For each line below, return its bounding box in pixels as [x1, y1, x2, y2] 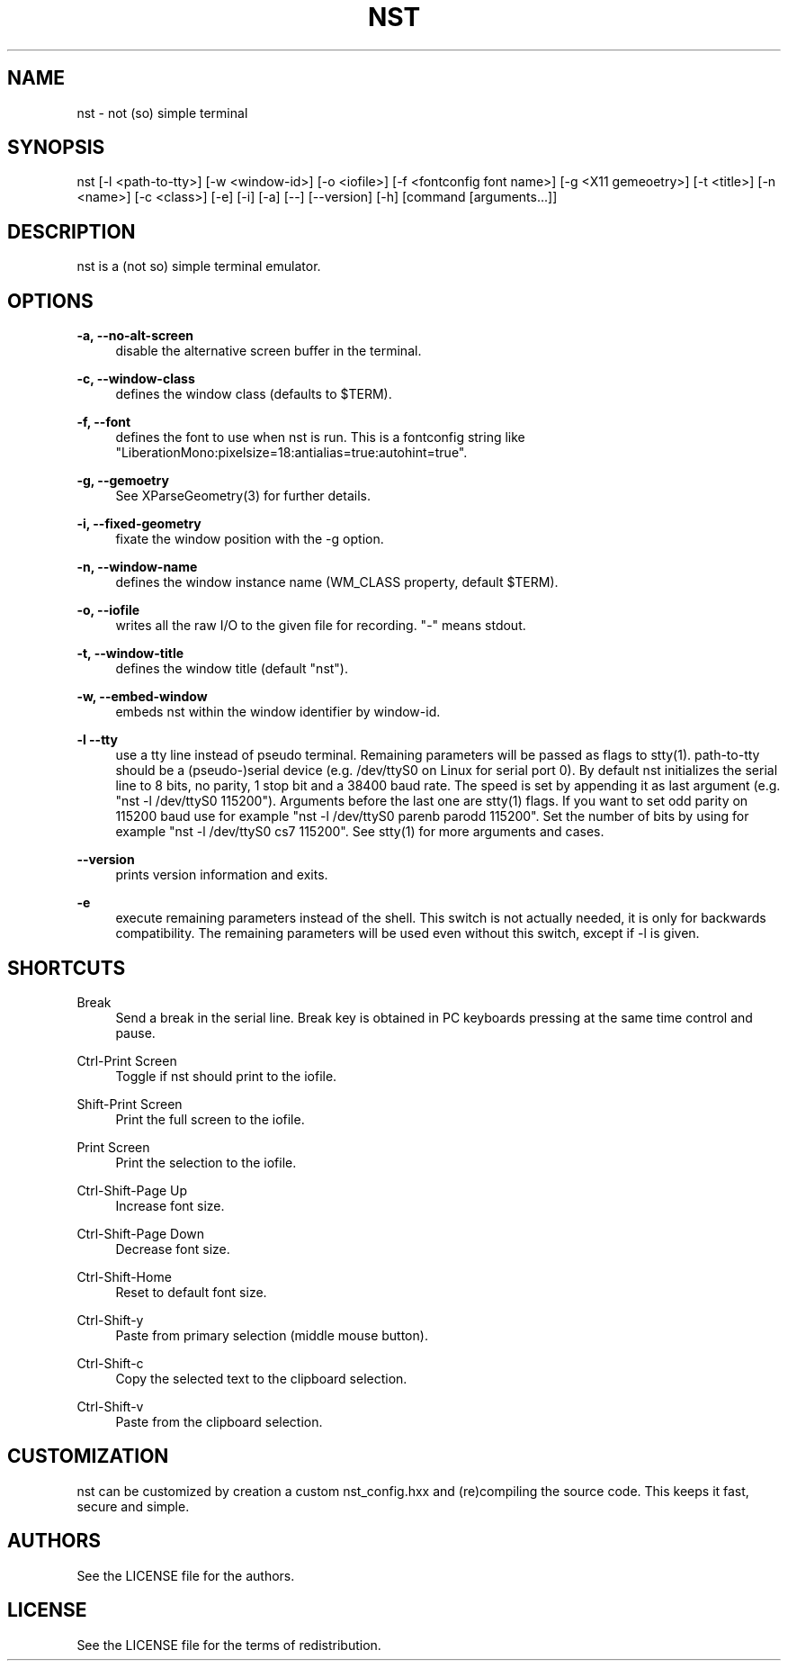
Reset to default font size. [115, 1284, 267, 1300]
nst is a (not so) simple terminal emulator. [76, 258, 321, 275]
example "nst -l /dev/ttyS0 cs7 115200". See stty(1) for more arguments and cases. [115, 824, 604, 840]
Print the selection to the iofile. [115, 1154, 297, 1170]
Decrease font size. [115, 1240, 230, 1257]
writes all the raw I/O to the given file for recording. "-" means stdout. [115, 618, 526, 634]
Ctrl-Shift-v [76, 1398, 144, 1414]
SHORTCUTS [7, 956, 126, 979]
